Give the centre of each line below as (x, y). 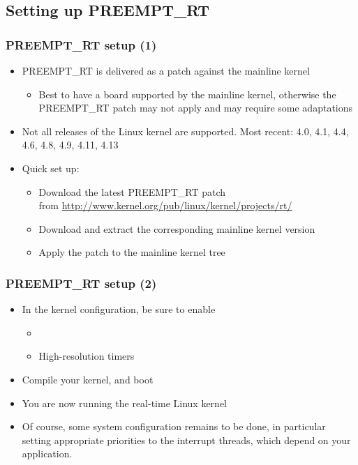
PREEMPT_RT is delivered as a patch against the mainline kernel (166, 70)
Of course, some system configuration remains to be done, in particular (174, 426)
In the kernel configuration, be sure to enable (119, 309)
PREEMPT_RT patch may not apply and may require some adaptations (196, 108)
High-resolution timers (87, 356)
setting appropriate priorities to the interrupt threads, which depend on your (186, 440)
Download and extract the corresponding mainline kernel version (177, 228)
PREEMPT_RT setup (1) (81, 44)
